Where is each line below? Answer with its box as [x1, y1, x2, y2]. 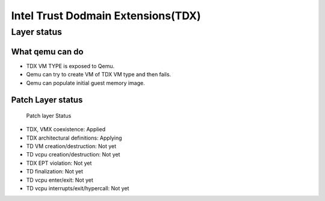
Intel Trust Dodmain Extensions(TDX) [11, 9, 201, 22]
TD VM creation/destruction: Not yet [26, 143, 117, 150]
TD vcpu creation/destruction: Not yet [26, 151, 120, 158]
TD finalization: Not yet [26, 168, 84, 175]
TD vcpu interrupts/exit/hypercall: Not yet [26, 185, 129, 192]
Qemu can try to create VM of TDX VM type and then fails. [26, 71, 172, 78]
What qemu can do [11, 46, 84, 57]
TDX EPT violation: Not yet [26, 159, 92, 167]
